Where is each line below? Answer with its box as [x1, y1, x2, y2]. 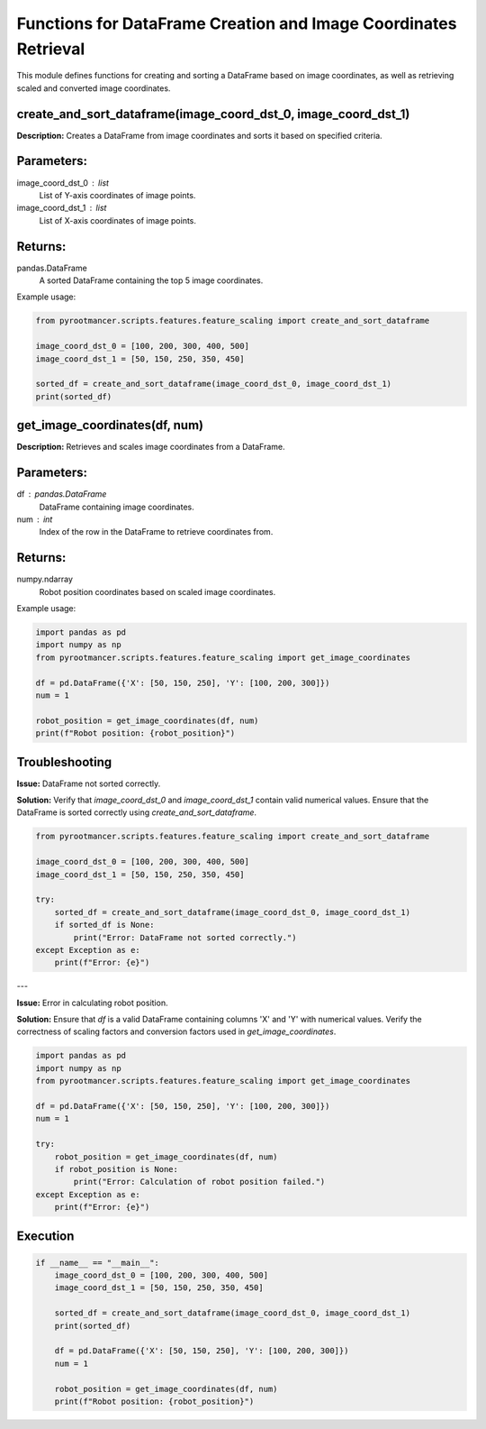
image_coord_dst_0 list [16, 177, 110, 188]
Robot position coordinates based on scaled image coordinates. [39, 586, 276, 597]
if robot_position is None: [54, 1164, 179, 1174]
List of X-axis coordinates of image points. [39, 215, 197, 225]
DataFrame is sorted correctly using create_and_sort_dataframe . [16, 807, 256, 818]
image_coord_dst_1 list [16, 203, 107, 214]
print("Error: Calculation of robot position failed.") [73, 1177, 326, 1187]
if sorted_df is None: [54, 920, 155, 930]
